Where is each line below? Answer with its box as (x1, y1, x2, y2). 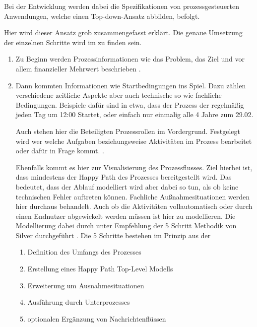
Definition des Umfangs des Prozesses (27, 247, 141, 257)
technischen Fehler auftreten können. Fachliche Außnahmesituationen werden (15, 191, 250, 201)
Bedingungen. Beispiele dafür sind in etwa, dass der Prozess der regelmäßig (15, 99, 244, 110)
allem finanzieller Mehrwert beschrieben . (15, 63, 141, 73)
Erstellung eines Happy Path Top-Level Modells (27, 263, 173, 274)
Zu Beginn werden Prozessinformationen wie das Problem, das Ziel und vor (15, 54, 245, 64)
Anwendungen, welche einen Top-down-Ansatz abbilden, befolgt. (4, 10, 200, 21)
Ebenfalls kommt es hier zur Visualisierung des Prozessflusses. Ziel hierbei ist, (15, 162, 253, 172)
